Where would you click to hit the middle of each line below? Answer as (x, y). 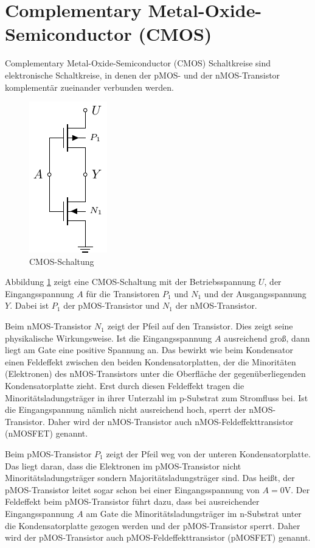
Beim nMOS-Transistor (48, 326)
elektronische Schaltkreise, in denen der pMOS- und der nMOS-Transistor (143, 75)
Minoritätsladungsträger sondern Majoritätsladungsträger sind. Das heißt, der (150, 478)
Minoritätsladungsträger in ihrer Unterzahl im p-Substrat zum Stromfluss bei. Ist (157, 397)
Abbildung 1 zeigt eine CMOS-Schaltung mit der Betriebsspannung (130, 282)
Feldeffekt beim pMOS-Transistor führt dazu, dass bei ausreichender (132, 501)
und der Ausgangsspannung (255, 293)
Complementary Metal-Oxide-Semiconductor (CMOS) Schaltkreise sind (138, 63)
